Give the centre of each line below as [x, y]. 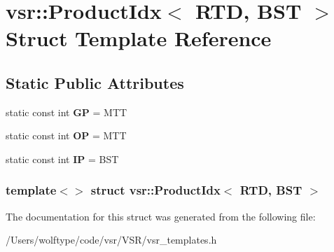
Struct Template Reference [139, 38]
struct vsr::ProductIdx [155, 190]
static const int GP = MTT [67, 112]
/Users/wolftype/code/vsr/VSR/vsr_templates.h [111, 240]
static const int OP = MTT [66, 135]
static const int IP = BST [62, 159]
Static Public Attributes [95, 82]
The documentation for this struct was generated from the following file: [161, 216]
